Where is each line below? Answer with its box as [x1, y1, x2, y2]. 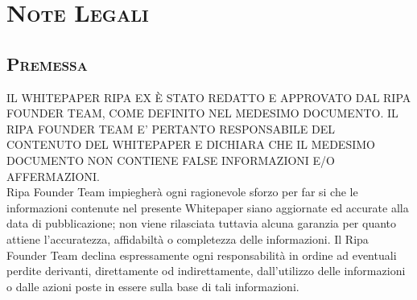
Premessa [6, 51, 88, 76]
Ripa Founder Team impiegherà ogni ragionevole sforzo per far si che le [6, 183, 358, 200]
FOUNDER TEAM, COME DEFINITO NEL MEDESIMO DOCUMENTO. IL [6, 105, 398, 121]
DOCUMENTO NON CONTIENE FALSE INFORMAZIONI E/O [6, 151, 335, 168]
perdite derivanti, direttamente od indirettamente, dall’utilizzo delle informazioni [6, 262, 406, 279]
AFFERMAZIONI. [6, 167, 100, 184]
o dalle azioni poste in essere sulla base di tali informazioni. [6, 277, 299, 294]
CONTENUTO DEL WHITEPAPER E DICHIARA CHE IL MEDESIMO [6, 136, 375, 153]
